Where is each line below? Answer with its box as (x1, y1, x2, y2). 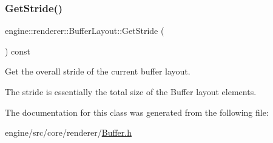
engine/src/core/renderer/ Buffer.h (5, 126, 132, 139)
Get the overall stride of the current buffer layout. (5, 65, 190, 78)
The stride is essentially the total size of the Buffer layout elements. (5, 85, 257, 98)
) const (5, 44, 31, 57)
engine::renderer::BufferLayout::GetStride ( (5, 24, 164, 37)
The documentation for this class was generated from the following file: (5, 105, 269, 118)
